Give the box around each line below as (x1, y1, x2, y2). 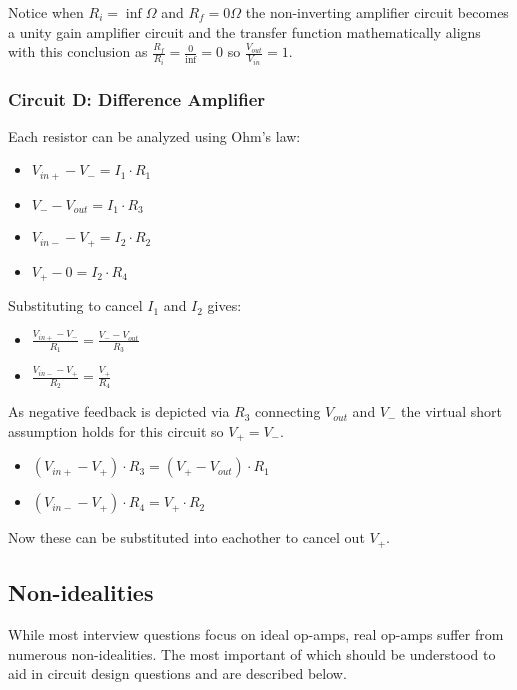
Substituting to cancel (8, 295, 143, 316)
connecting (255, 401, 321, 422)
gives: (207, 295, 242, 316)
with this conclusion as (8, 41, 148, 62)
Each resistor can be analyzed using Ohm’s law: (8, 125, 301, 146)
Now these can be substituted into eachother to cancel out (8, 527, 365, 548)
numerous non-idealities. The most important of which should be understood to (8, 643, 496, 664)
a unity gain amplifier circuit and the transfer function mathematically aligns (8, 21, 481, 42)
